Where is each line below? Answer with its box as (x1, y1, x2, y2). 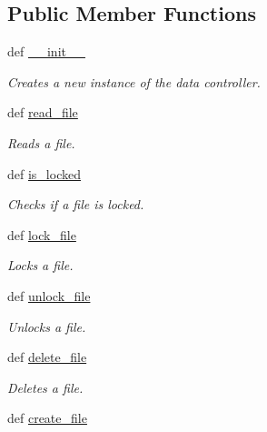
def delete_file (7, 347, 87, 367)
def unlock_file (7, 286, 91, 305)
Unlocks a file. (7, 316, 86, 336)
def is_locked (7, 164, 81, 183)
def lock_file (7, 225, 76, 244)
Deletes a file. (7, 377, 84, 397)
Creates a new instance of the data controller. (7, 72, 261, 91)
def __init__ (7, 42, 85, 61)
